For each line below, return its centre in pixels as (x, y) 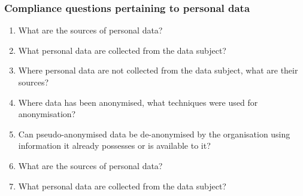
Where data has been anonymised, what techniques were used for (138, 102)
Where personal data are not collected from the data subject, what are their (158, 70)
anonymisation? (47, 114)
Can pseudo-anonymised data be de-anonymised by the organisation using (154, 134)
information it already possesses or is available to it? (114, 146)
